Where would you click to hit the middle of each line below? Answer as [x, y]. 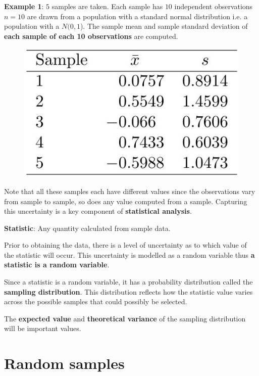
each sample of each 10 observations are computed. [91, 36]
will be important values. [43, 328]
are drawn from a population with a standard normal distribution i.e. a [137, 16]
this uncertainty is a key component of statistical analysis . [98, 211]
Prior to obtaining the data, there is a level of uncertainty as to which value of [125, 245]
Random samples [64, 363]
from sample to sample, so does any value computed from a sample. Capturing [126, 201]
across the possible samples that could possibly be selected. [96, 301]
